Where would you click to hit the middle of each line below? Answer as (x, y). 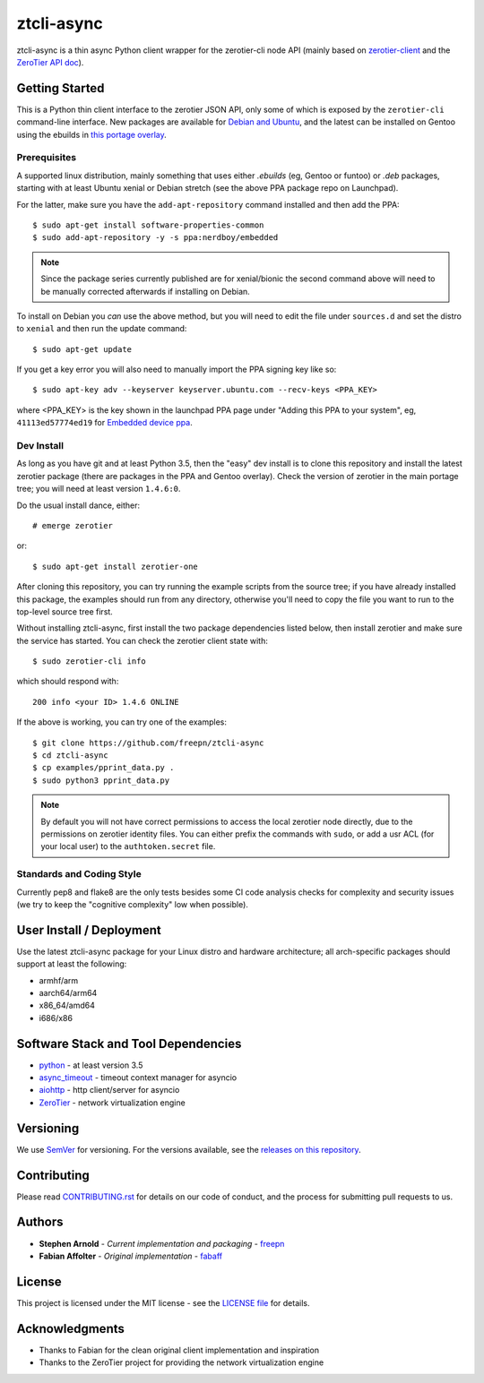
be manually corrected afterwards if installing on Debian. (145, 291)
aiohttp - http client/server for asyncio (109, 1090)
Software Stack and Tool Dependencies (129, 1044)
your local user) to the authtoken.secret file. (128, 846)
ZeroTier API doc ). (50, 62)
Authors (40, 1222)
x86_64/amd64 (67, 1005)
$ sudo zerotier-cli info (90, 661)
